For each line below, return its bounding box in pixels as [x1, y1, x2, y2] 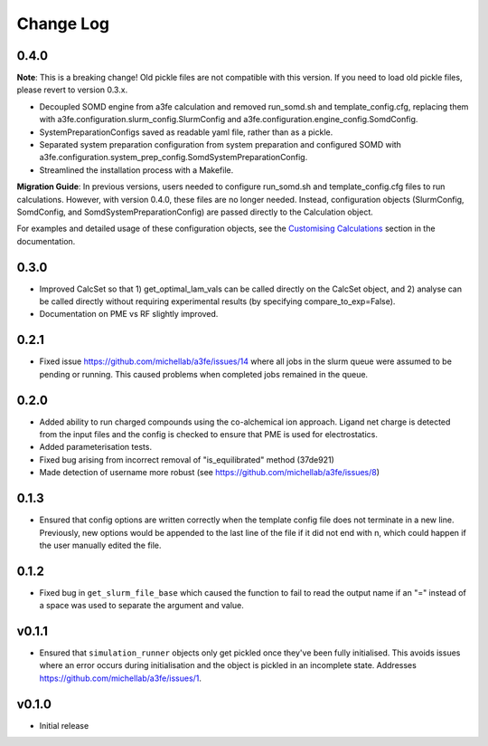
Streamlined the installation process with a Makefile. [39, 164, 234, 176]
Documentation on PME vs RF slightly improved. [39, 309, 219, 320]
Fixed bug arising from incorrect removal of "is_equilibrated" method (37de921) [39, 454, 334, 465]
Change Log [16, 14, 110, 33]
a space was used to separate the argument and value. [39, 600, 244, 611]
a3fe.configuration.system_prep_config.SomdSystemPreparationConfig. [39, 152, 308, 163]
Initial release [39, 720, 89, 731]
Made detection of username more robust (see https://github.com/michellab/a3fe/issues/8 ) [39, 467, 380, 478]
